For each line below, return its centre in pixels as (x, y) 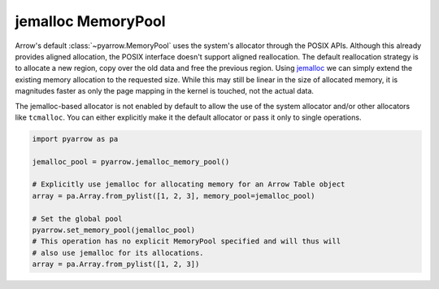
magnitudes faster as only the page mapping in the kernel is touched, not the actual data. (165, 91)
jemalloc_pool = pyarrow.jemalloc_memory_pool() (131, 162)
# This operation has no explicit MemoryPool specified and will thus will (187, 241)
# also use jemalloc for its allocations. (118, 253)
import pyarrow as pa (75, 139)
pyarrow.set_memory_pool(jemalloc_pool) (113, 230)
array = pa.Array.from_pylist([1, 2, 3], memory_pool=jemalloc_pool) (174, 196)
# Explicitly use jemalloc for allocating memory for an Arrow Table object (189, 184)
